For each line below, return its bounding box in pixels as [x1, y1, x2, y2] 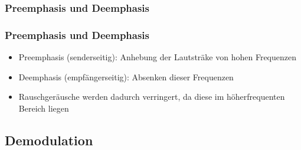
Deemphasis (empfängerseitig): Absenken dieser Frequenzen [18, 70, 234, 83]
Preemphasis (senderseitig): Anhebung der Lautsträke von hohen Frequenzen [18, 51, 296, 63]
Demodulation [5, 131, 93, 149]
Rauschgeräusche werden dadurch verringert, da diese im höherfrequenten [18, 90, 285, 103]
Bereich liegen [18, 102, 69, 114]
